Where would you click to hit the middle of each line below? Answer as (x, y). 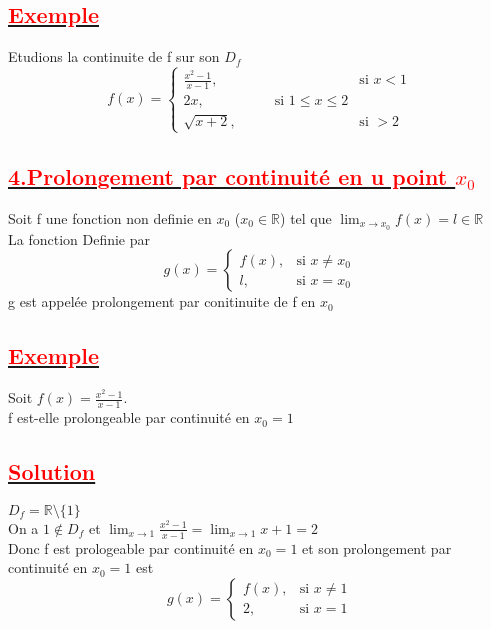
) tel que (306, 218)
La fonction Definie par (79, 238)
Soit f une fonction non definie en (110, 218)
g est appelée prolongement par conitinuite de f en (162, 301)
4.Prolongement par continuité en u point (228, 176)
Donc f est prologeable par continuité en (131, 547)
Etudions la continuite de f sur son (114, 56)
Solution (52, 471)
